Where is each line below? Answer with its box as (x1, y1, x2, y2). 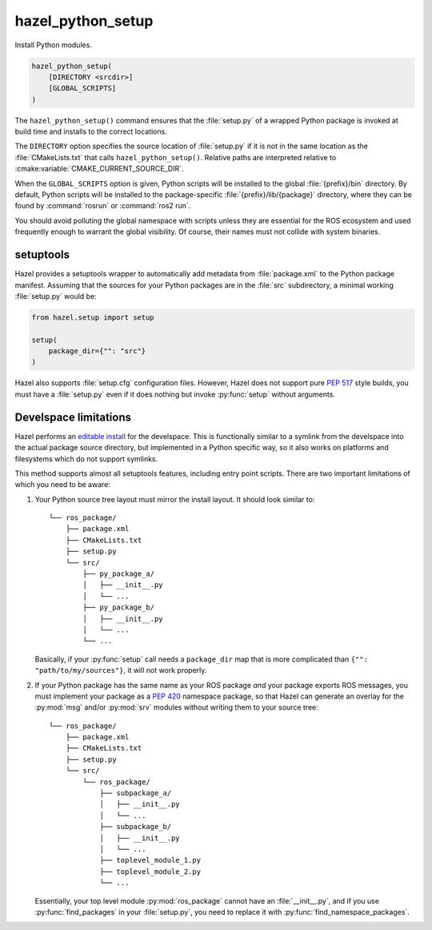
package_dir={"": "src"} (48, 347, 146, 356)
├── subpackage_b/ (99, 822, 172, 831)
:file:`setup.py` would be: (14, 291, 97, 300)
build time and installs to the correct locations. (14, 127, 167, 136)
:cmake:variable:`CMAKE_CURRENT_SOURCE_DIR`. (14, 164, 184, 174)
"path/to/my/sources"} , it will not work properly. (34, 666, 207, 675)
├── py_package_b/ (82, 603, 155, 612)
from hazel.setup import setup (31, 312, 155, 322)
